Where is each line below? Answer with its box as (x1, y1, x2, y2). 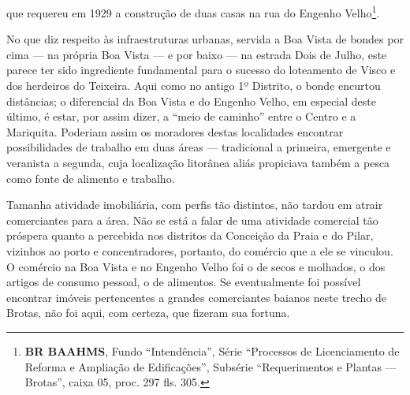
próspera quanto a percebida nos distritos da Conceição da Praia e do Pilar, (6, 227, 374, 244)
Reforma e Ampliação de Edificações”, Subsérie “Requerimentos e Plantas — (24, 358, 397, 375)
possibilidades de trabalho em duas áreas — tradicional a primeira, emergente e (6, 139, 391, 155)
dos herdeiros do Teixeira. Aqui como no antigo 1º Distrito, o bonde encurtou (6, 77, 381, 94)
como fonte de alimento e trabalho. (6, 170, 175, 186)
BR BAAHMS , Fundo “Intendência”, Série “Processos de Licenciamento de (24, 342, 400, 359)
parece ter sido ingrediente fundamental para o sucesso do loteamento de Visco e (6, 61, 396, 78)
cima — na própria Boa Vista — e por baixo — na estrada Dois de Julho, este (6, 46, 387, 62)
